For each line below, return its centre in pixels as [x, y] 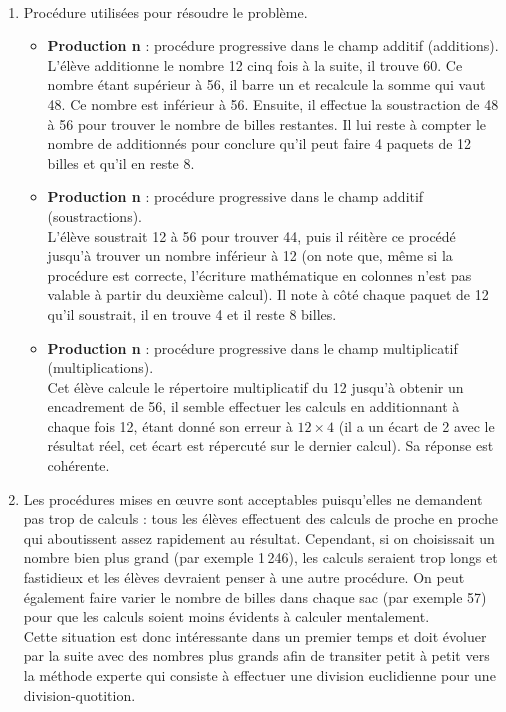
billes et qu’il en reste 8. [121, 162]
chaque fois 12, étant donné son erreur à [170, 425]
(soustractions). [94, 215]
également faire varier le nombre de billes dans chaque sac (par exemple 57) [255, 596]
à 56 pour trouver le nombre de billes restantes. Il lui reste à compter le [267, 123]
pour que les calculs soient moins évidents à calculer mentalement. [226, 616]
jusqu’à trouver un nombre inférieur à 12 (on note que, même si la [250, 255]
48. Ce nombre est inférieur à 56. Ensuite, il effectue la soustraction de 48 [273, 103]
